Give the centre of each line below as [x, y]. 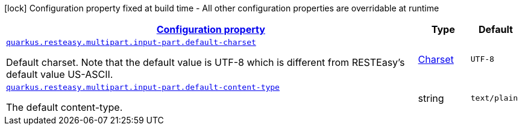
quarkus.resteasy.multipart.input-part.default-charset [131, 42]
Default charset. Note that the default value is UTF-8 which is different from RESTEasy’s [206, 62]
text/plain [494, 98]
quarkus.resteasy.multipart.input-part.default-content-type [143, 87]
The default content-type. [64, 107]
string [431, 98]
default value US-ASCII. [60, 74]
